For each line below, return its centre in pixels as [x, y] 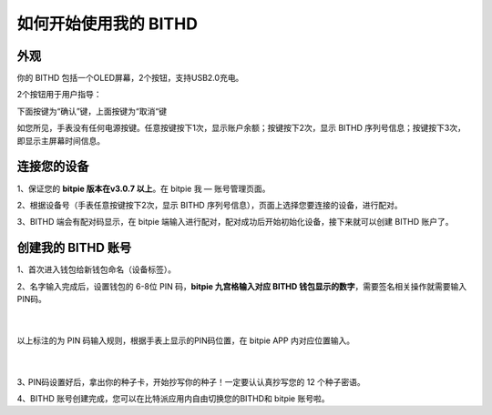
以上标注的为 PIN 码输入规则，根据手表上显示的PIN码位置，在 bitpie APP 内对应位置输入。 [186, 340]
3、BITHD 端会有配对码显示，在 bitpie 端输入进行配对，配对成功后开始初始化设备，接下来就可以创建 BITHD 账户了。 [235, 222]
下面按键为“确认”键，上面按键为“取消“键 [92, 111]
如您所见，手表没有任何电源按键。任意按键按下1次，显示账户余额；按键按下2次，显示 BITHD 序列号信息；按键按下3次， [241, 128]
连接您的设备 [53, 167]
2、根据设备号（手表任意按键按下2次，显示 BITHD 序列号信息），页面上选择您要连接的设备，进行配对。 [210, 205]
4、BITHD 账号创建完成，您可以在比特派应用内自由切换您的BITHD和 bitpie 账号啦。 [173, 398]
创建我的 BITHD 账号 [74, 248]
